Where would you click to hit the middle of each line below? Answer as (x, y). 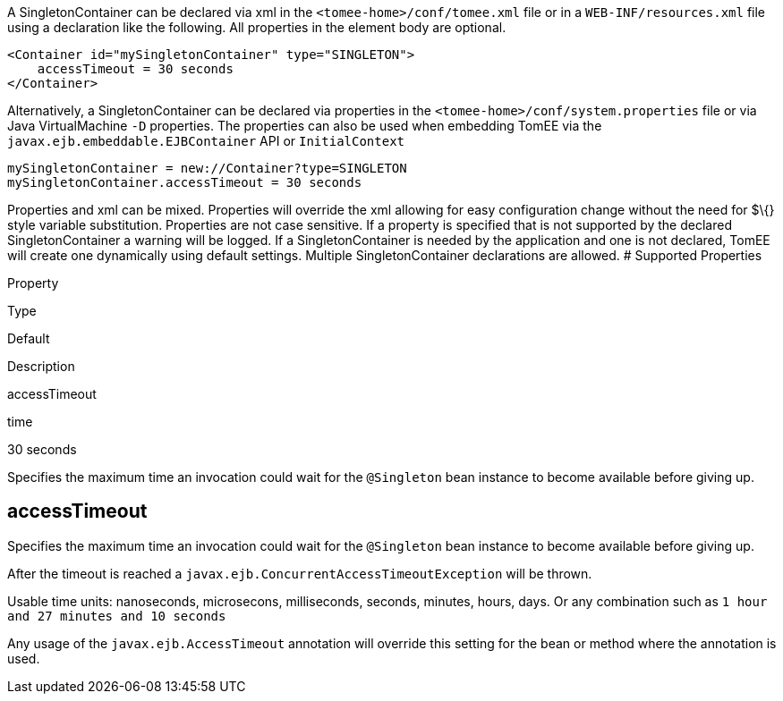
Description (41, 366)
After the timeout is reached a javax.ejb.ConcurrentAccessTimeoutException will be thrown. (300, 573)
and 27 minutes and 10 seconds (117, 616)
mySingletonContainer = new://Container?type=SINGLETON (207, 168)
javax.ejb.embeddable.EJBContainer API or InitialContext (206, 141)
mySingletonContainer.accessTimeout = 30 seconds (185, 182)
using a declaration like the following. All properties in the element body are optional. (257, 27)
